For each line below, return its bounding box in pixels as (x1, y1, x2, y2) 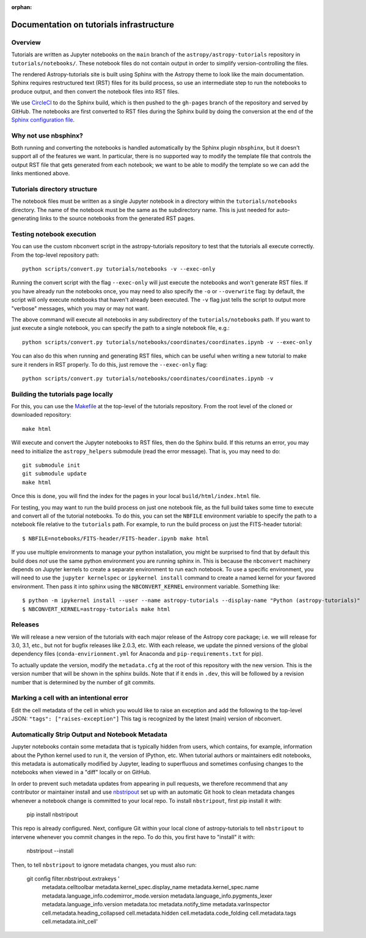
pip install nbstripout (26, 811, 79, 818)
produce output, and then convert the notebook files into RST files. (11, 87, 180, 95)
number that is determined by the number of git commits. (11, 678, 156, 686)
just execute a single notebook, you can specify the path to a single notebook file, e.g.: (11, 324, 230, 332)
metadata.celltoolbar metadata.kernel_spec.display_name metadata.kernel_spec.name (42, 884, 259, 891)
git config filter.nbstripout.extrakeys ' (26, 874, 120, 882)
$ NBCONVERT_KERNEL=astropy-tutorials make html (22, 606, 170, 612)
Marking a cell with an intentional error (11, 694, 128, 702)
